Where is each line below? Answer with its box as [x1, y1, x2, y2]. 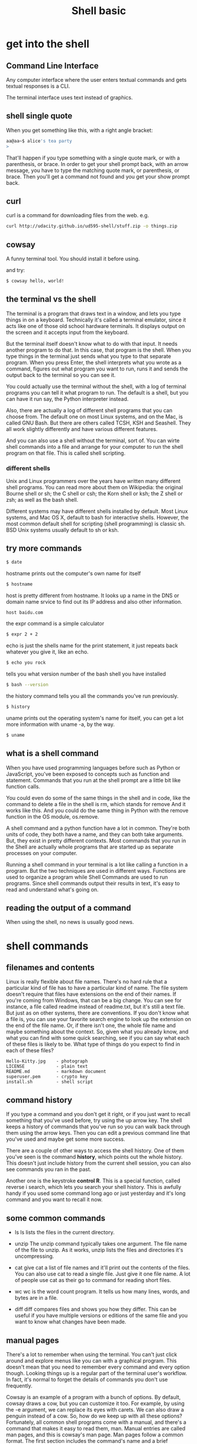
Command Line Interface [6, 61, 99, 71]
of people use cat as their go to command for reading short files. [14, 1277, 172, 1284]
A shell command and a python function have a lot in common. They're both [6, 824, 190, 832]
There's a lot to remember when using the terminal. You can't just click [6, 1350, 178, 1358]
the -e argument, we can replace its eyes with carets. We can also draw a [6, 1406, 184, 1413]
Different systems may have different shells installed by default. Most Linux [6, 508, 188, 515]
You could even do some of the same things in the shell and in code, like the [6, 794, 191, 802]
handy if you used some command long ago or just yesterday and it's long [6, 1190, 186, 1197]
